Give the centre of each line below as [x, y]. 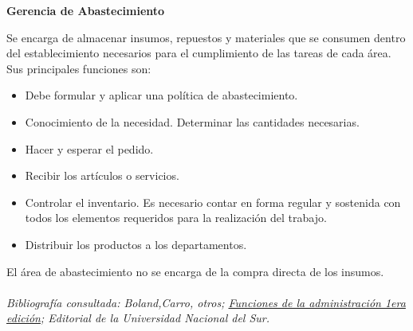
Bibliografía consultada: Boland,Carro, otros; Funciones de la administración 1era [206, 302]
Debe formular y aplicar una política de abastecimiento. [161, 95]
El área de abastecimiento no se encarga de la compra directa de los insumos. [195, 271]
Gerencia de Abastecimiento [86, 10]
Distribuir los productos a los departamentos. [136, 244]
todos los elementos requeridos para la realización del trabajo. [176, 218]
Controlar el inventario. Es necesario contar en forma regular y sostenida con [213, 202]
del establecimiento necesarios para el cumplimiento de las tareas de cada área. [199, 53]
